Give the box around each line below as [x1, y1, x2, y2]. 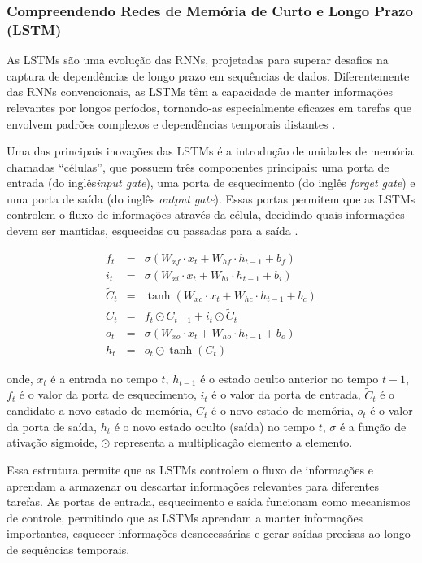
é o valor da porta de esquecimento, [19, 386, 197, 403]
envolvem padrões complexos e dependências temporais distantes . [7, 115, 336, 132]
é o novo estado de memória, [211, 402, 354, 419]
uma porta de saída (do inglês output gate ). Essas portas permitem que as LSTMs [7, 190, 415, 207]
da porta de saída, [7, 417, 97, 434]
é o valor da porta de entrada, [211, 386, 361, 403]
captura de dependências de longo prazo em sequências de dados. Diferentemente [7, 67, 410, 84]
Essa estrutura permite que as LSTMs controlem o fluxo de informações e [7, 460, 373, 478]
